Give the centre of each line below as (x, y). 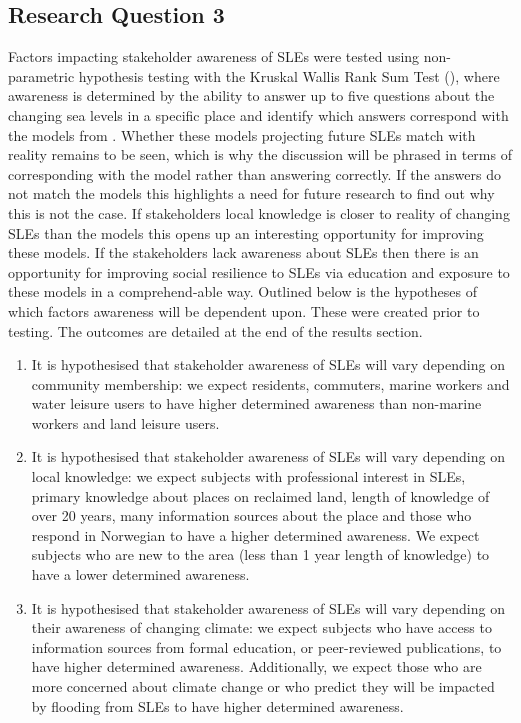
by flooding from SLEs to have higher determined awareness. (217, 705)
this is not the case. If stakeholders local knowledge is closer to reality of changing (259, 212)
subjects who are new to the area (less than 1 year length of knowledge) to (260, 554)
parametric (41, 75)
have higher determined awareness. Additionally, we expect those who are (256, 666)
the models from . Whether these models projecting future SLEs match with (242, 134)
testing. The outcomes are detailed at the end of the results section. (215, 330)
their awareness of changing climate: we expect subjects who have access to (261, 627)
